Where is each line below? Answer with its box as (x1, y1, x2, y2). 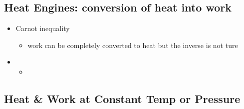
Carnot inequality (15, 23, 70, 33)
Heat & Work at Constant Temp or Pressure (4, 90, 241, 106)
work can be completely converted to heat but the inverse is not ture (27, 39, 238, 50)
